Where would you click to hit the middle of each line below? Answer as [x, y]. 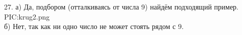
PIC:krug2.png [27, 16]
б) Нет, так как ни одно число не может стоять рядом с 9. [94, 26]
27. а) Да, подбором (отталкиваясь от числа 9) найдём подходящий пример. [121, 6]
